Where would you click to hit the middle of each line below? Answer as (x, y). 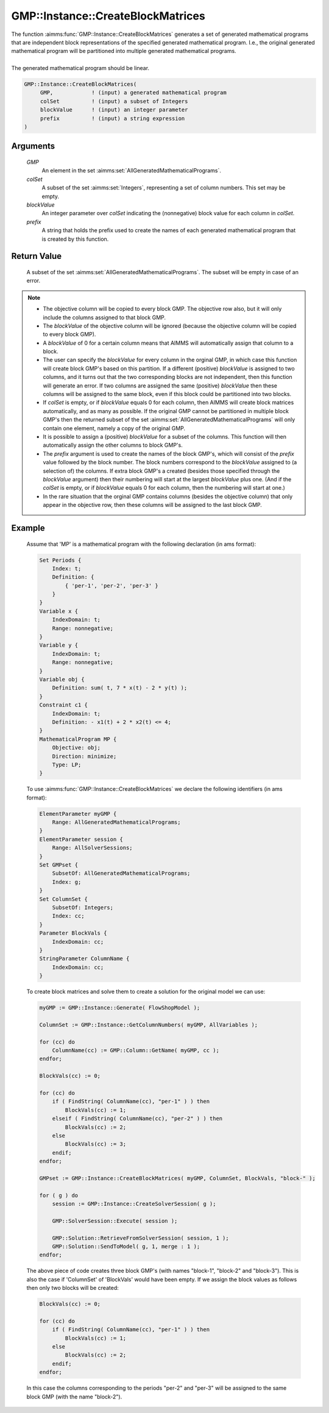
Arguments (33, 146)
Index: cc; (68, 916)
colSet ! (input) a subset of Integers (114, 101)
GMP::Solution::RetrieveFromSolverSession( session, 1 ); (140, 1238)
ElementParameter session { (81, 839)
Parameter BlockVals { (73, 933)
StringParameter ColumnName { (84, 959)
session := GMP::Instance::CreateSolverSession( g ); (134, 1204)
